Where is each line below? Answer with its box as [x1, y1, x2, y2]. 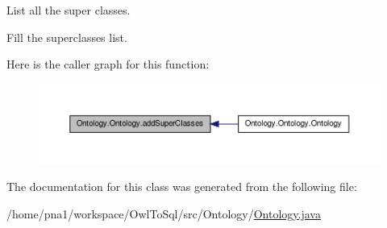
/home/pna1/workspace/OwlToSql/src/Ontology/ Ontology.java [6, 205, 321, 222]
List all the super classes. [6, 2, 131, 18]
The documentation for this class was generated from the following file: [6, 178, 357, 195]
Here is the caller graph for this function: [6, 56, 210, 73]
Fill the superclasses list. [6, 28, 127, 45]
